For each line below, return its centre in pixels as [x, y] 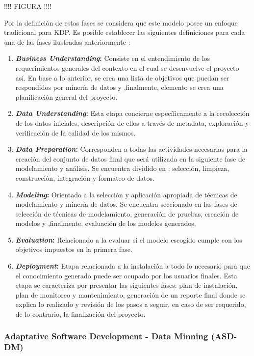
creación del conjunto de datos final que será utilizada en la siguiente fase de [130, 158]
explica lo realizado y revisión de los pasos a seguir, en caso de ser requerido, [131, 304]
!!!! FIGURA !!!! [28, 6]
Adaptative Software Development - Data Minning [106, 336]
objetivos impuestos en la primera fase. [74, 249]
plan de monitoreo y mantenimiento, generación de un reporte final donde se [130, 294]
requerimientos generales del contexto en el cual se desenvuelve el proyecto [127, 68]
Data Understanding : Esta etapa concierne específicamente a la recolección [132, 113]
